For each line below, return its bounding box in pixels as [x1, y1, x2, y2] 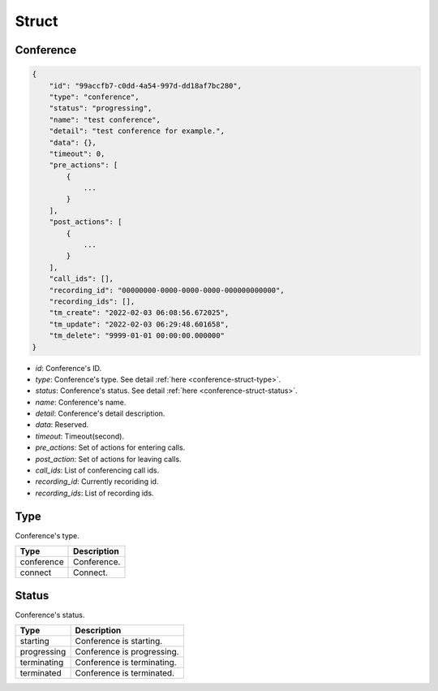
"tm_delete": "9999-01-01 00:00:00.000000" [49, 331, 225, 340]
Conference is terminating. [75, 657, 178, 668]
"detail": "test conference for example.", [49, 127, 225, 136]
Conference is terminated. [75, 667, 174, 679]
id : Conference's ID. [35, 363, 102, 373]
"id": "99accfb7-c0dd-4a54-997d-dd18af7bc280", [49, 81, 243, 90]
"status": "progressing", [49, 104, 152, 113]
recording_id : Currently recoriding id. [35, 477, 159, 486]
